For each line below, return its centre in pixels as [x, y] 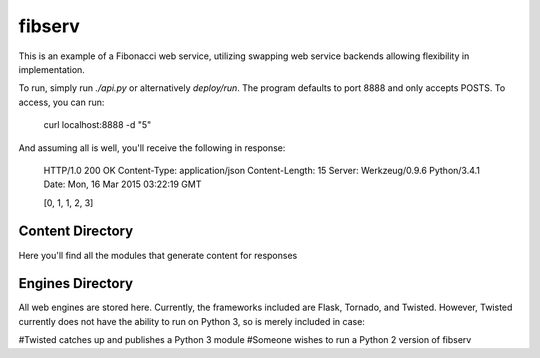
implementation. [51, 69]
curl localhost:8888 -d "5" [97, 125]
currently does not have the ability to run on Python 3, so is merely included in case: [191, 321]
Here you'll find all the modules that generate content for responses [158, 255]
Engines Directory [76, 283]
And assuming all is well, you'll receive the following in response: [152, 147]
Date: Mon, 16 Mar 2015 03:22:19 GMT [122, 184]
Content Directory [76, 231]
